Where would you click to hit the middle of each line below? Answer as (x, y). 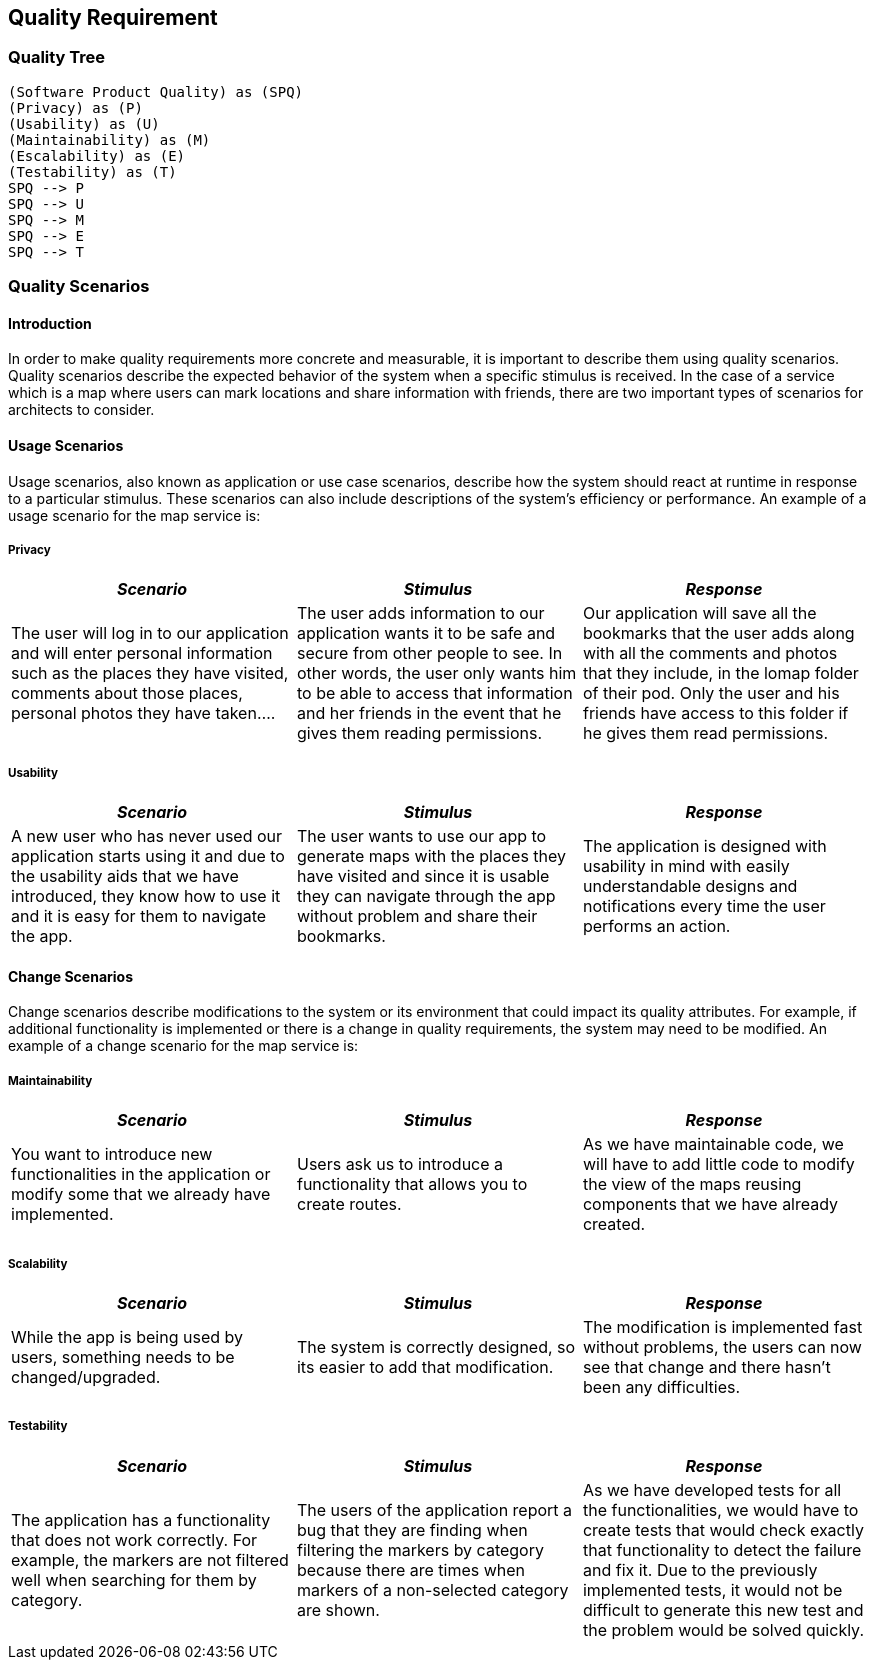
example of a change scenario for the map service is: (183, 1046)
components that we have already (710, 1204)
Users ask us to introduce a (400, 1164)
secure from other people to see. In (429, 653)
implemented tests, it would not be (712, 1589)
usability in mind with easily (686, 866)
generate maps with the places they (431, 856)
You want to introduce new (112, 1154)
